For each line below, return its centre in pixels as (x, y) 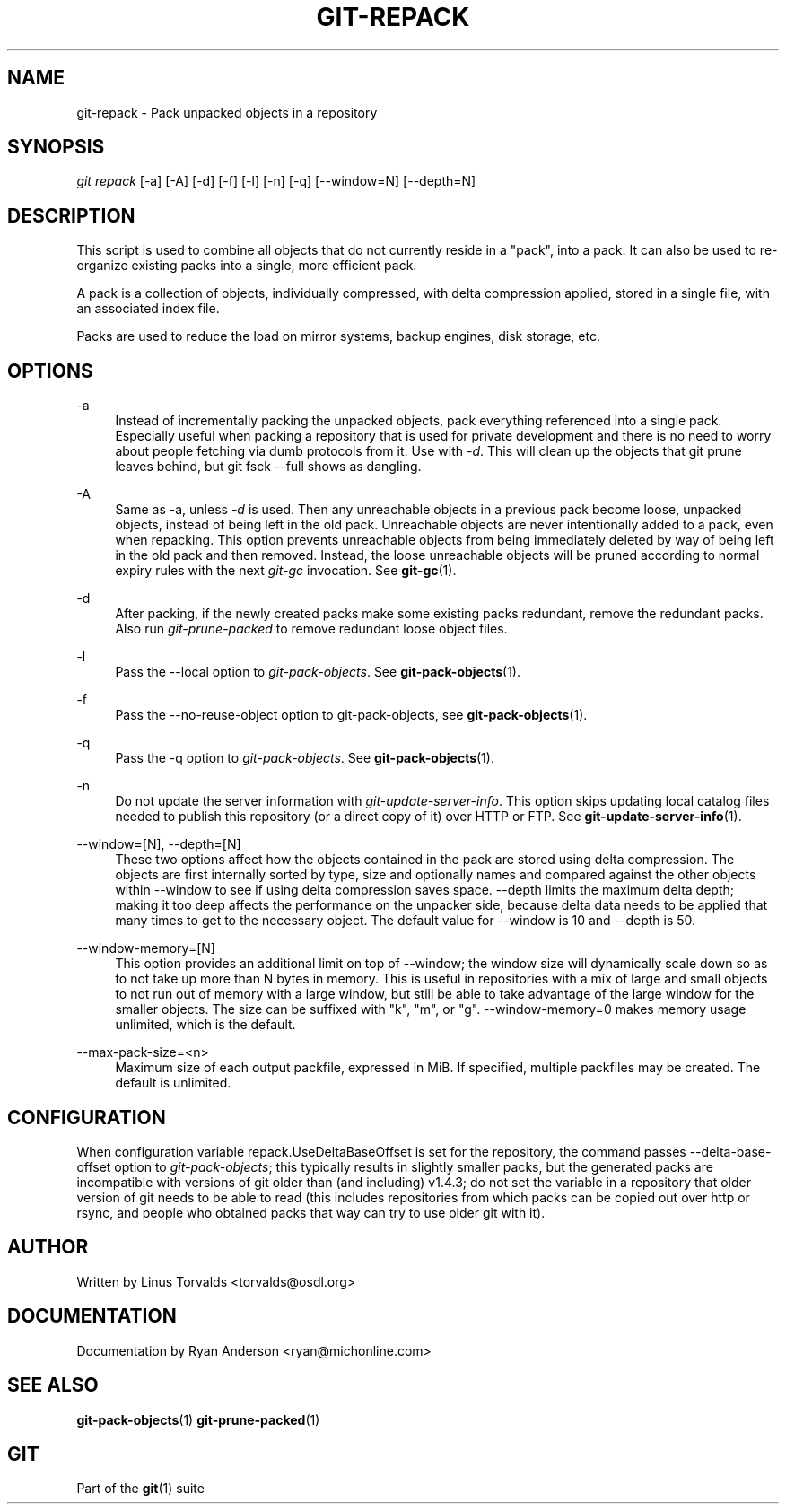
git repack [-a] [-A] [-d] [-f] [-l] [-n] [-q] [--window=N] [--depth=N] (276, 181)
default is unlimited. (173, 1083)
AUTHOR (48, 1247)
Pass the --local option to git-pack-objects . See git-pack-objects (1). (318, 672)
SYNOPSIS (56, 147)
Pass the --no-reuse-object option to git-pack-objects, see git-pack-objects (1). (351, 715)
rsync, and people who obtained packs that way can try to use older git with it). (311, 1212)
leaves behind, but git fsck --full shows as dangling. (268, 467)
